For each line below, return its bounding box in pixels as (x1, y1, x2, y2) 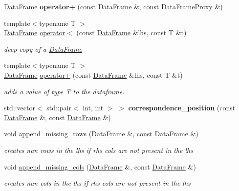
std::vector (4, 103, 35, 113)
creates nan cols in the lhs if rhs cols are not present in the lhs (4, 178, 191, 188)
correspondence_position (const (128, 103, 236, 113)
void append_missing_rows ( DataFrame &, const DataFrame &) (4, 128, 198, 139)
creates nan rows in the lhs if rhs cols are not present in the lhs (4, 145, 194, 155)
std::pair (46, 103, 71, 113)
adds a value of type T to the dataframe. (4, 86, 125, 96)
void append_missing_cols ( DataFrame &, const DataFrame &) (4, 161, 196, 171)
